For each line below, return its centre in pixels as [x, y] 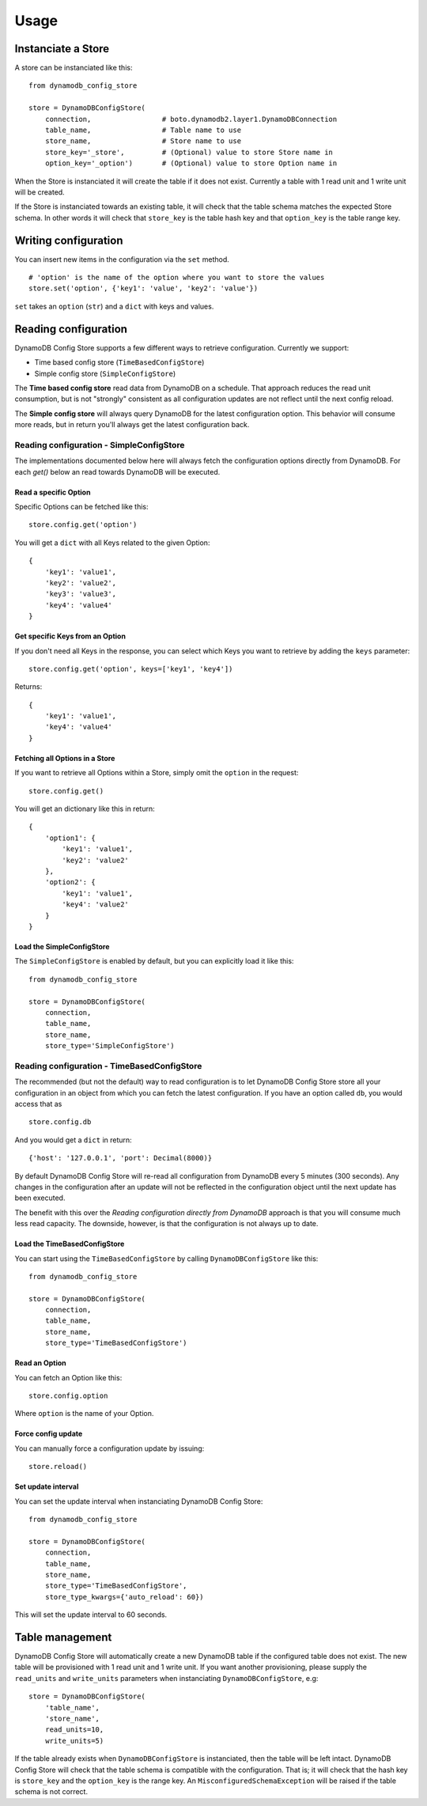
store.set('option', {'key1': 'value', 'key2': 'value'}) [144, 288]
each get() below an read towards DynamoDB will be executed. [117, 471]
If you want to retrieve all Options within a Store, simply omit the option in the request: [157, 773]
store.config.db [60, 1122]
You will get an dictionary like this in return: [85, 809]
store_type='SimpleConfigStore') [110, 1046]
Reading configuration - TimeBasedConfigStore [108, 1066]
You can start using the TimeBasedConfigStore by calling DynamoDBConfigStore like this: [166, 1259]
